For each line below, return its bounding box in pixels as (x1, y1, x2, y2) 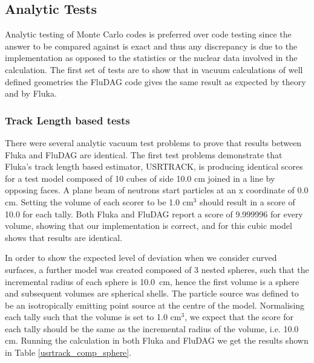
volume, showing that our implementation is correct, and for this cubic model (5, 219, 292, 232)
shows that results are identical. (5, 231, 123, 243)
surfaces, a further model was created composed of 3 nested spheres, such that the (5, 263, 309, 275)
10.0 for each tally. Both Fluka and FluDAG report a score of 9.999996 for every (5, 207, 303, 220)
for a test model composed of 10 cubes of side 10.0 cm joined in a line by (5, 172, 275, 184)
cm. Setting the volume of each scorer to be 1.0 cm (5, 195, 194, 208)
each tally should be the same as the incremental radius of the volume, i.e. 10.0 (5, 322, 299, 335)
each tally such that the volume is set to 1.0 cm (5, 310, 182, 323)
